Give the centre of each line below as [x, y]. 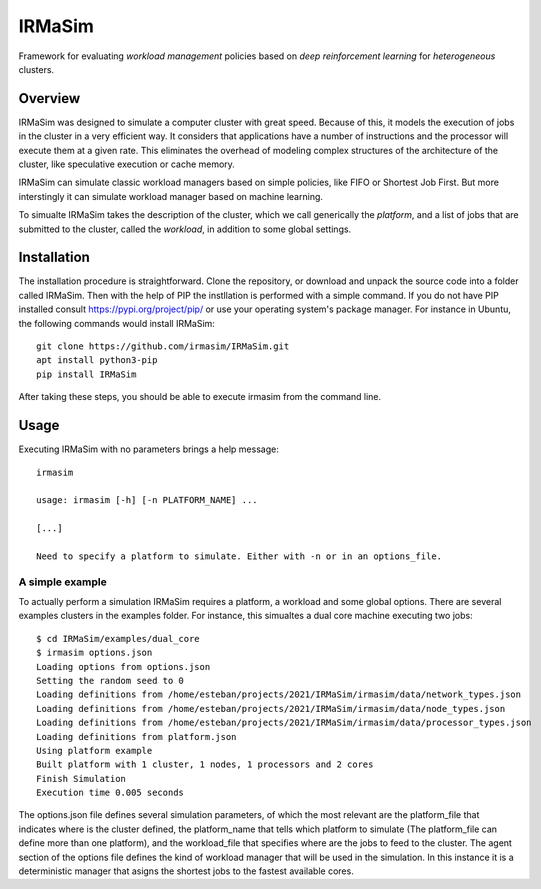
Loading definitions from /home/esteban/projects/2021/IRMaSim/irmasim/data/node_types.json [271, 708]
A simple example [62, 582]
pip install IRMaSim [86, 374]
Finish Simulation [81, 778]
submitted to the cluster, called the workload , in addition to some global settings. [185, 229]
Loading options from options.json [123, 666]
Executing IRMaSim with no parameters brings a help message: [148, 449]
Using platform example [94, 750]
